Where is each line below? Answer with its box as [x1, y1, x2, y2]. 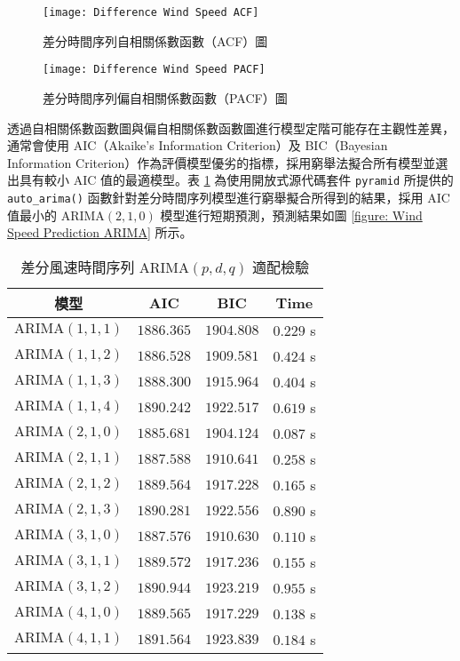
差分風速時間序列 [20, 256, 135, 277]
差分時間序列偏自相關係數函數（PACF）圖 [43, 88, 288, 107]
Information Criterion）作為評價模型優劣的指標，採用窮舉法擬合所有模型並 [7, 153, 436, 171]
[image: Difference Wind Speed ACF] [43, 6, 259, 19]
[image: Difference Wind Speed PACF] [43, 63, 266, 76]
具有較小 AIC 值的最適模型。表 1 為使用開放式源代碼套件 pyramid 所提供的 [19, 171, 454, 189]
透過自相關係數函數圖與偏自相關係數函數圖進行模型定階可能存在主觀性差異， [7, 118, 455, 137]
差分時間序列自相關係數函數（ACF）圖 [43, 31, 268, 50]
